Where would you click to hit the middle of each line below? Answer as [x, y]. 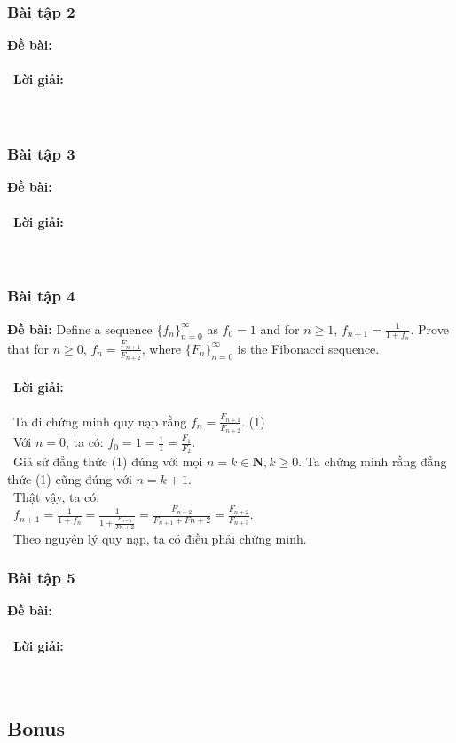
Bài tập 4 [41, 296]
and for [280, 328]
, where [161, 348]
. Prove [429, 328]
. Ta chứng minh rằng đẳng [373, 461]
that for [28, 348]
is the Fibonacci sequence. [308, 348]
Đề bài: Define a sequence [80, 328]
